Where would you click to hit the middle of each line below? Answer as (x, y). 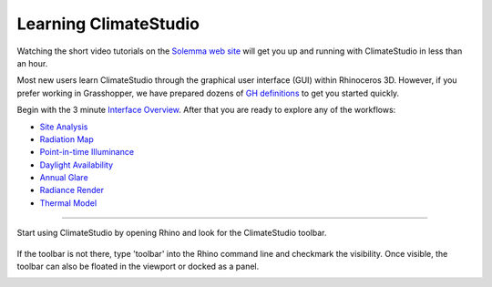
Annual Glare (64, 178)
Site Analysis (64, 127)
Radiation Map (67, 139)
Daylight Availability (77, 165)
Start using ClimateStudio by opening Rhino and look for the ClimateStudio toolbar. (172, 233)
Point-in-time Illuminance (87, 152)
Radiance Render (72, 190)
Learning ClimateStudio (108, 24)
